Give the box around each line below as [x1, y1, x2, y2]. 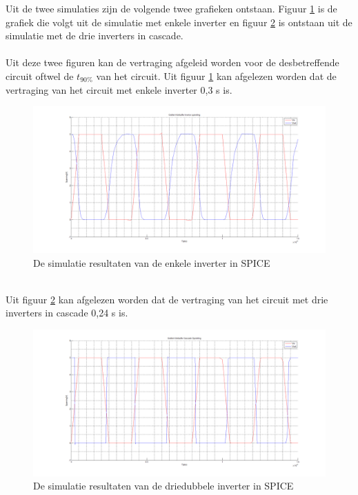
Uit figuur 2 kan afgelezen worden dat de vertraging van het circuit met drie [6, 292, 328, 306]
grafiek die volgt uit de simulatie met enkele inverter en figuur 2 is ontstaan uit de [6, 14, 352, 29]
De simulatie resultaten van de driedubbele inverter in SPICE [33, 478, 294, 493]
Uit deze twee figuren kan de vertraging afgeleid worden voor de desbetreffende [6, 55, 339, 70]
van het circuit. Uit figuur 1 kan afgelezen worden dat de [96, 68, 337, 83]
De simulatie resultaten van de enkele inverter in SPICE [33, 255, 270, 270]
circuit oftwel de [6, 68, 74, 83]
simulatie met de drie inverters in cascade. [6, 28, 183, 43]
